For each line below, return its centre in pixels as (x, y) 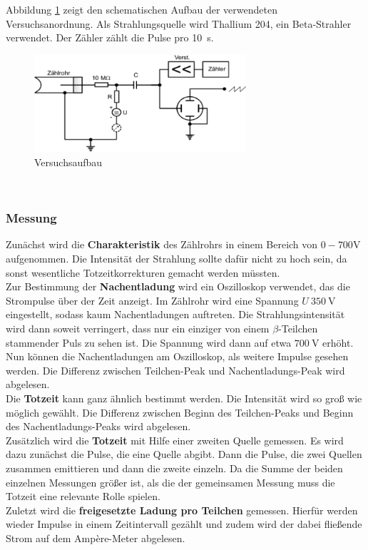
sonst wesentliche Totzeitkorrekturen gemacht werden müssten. (143, 272)
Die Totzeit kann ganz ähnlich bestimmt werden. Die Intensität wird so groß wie (184, 398)
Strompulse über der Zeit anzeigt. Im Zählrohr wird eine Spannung (152, 300)
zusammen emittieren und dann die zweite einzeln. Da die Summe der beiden (174, 468)
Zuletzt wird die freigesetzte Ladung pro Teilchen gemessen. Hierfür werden (182, 510)
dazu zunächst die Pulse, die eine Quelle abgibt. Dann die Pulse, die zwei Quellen (184, 454)
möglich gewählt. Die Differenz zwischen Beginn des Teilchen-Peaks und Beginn (180, 412)
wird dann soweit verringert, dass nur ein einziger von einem (138, 328)
